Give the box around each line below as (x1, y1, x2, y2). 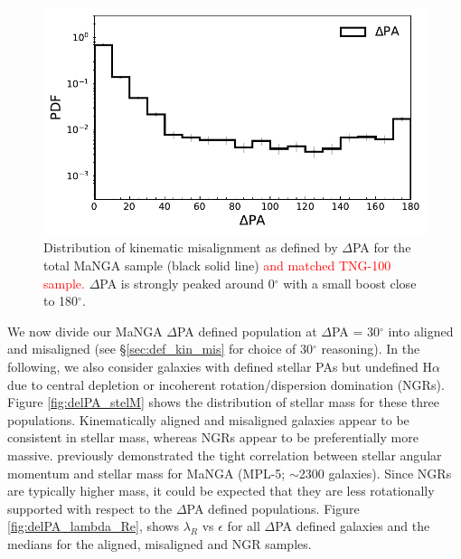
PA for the (352, 238, 411, 257)
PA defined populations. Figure (186, 498, 360, 517)
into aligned (388, 321, 454, 340)
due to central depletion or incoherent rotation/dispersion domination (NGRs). (7, 374, 445, 393)
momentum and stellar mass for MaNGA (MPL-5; (7, 463, 286, 482)
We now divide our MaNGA (7, 321, 163, 340)
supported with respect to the (7, 498, 173, 517)
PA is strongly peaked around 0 (99, 273, 275, 292)
